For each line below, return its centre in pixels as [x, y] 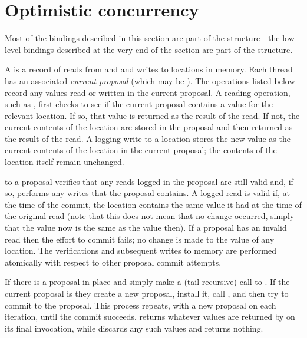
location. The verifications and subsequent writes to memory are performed [141, 251]
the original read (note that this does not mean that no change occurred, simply [150, 216]
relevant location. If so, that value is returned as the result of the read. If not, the [152, 115]
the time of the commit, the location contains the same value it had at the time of [153, 204]
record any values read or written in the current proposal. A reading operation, [148, 92]
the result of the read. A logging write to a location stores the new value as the [148, 138]
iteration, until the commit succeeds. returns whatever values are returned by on [150, 317]
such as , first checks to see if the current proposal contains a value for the [139, 104]
